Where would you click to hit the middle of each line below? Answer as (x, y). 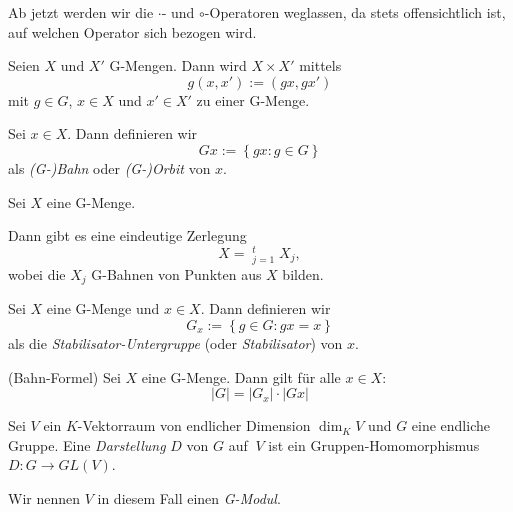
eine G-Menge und (103, 308)
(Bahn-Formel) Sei (64, 376)
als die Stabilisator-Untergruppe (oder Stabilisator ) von (175, 343)
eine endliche (450, 425)
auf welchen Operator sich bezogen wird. (132, 31)
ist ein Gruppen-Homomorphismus (374, 444)
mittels (320, 65)
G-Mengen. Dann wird (178, 65)
